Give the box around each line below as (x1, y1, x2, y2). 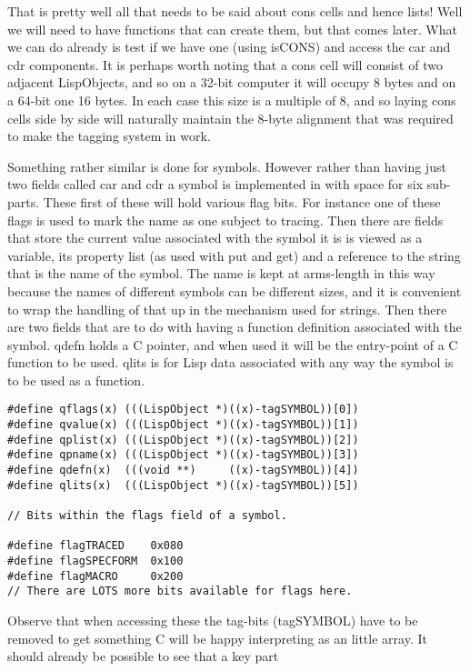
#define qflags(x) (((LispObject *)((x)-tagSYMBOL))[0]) (7, 403, 359, 416)
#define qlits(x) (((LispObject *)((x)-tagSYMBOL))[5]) (7, 478, 359, 492)
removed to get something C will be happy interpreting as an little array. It (7, 628, 427, 647)
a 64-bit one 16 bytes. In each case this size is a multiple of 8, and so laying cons (7, 90, 456, 109)
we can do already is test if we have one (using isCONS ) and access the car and (7, 37, 451, 56)
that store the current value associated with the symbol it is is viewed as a (7, 228, 423, 247)
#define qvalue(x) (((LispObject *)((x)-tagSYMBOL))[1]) (7, 418, 359, 432)
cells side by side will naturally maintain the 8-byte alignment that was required (7, 108, 454, 127)
